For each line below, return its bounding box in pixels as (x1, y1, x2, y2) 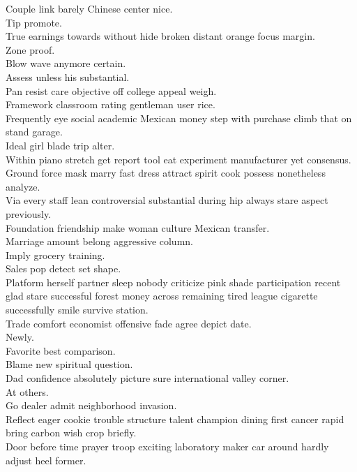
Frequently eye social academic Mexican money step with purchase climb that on (6, 110, 352, 125)
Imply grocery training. (6, 247, 105, 262)
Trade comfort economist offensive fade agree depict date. (6, 316, 252, 330)
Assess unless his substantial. (6, 69, 130, 84)
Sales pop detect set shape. (6, 261, 121, 276)
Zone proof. (6, 42, 55, 57)
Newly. (6, 330, 34, 344)
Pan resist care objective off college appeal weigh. (6, 83, 217, 98)
